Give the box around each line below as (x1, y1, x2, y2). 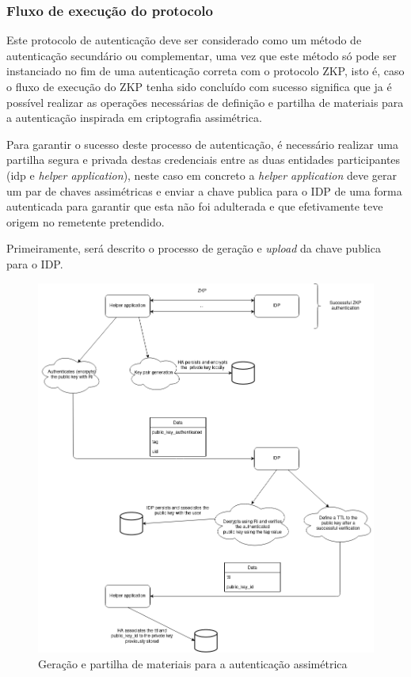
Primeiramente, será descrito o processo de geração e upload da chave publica (6, 240, 381, 257)
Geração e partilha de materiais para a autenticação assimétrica (38, 655, 348, 671)
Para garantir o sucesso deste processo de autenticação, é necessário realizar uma (6, 135, 398, 152)
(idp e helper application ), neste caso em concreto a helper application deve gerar (6, 166, 397, 183)
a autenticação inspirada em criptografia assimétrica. (6, 109, 262, 126)
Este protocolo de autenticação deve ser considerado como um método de (6, 32, 362, 48)
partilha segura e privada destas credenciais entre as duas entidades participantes (6, 151, 401, 168)
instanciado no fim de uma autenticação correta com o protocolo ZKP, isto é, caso (6, 63, 405, 79)
